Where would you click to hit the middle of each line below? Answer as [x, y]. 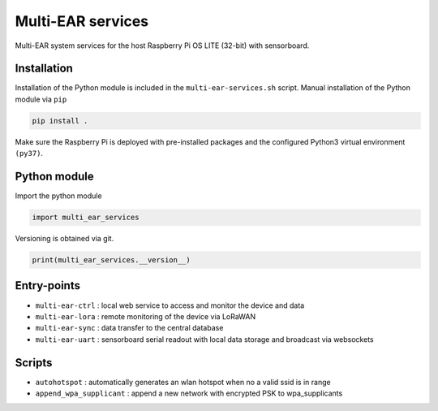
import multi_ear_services [86, 218]
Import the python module [58, 196]
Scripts [34, 363]
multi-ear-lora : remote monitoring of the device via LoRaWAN [146, 316]
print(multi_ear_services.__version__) [111, 260]
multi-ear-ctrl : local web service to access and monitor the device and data [170, 305]
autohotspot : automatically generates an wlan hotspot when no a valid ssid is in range [183, 382]
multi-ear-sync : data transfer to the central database [129, 328]
